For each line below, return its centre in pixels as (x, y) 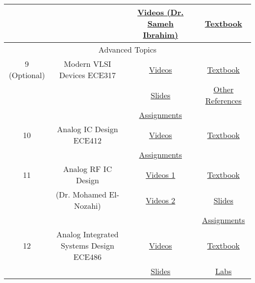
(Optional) (27, 75)
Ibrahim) (161, 35)
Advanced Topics (127, 49)
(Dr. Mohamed (81, 194)
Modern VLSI (88, 64)
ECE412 (88, 140)
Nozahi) (88, 206)
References (223, 100)
